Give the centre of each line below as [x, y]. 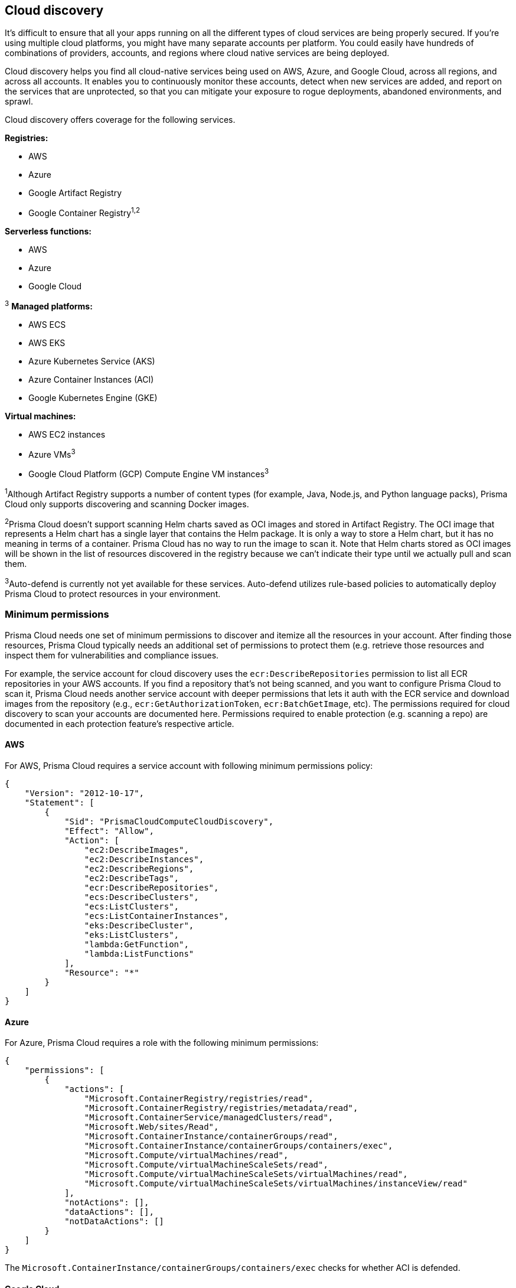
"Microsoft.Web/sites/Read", [151, 1127]
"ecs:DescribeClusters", [141, 897]
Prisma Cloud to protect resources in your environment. [113, 594]
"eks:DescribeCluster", [139, 925]
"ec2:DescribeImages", [136, 850]
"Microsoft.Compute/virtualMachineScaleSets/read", [206, 1165]
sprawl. [19, 102]
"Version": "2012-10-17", [84, 793]
